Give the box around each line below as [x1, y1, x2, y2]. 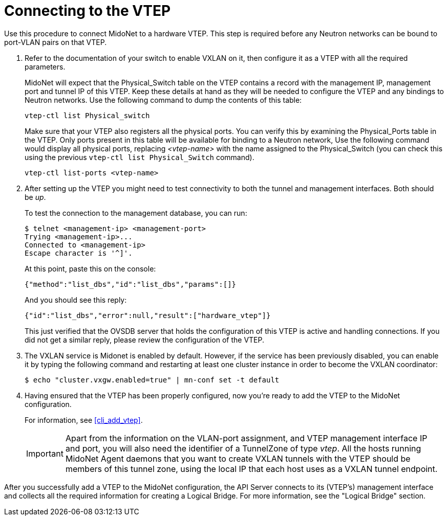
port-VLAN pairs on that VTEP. [4, 37, 107, 47]
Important [26, 448, 63, 459]
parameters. [25, 62, 66, 71]
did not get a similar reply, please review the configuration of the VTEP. [25, 335, 265, 344]
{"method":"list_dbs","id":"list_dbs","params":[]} [25, 280, 237, 288]
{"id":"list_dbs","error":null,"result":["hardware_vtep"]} [25, 311, 271, 320]
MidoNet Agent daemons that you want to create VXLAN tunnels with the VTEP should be [65, 453, 411, 464]
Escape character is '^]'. [25, 248, 133, 257]
